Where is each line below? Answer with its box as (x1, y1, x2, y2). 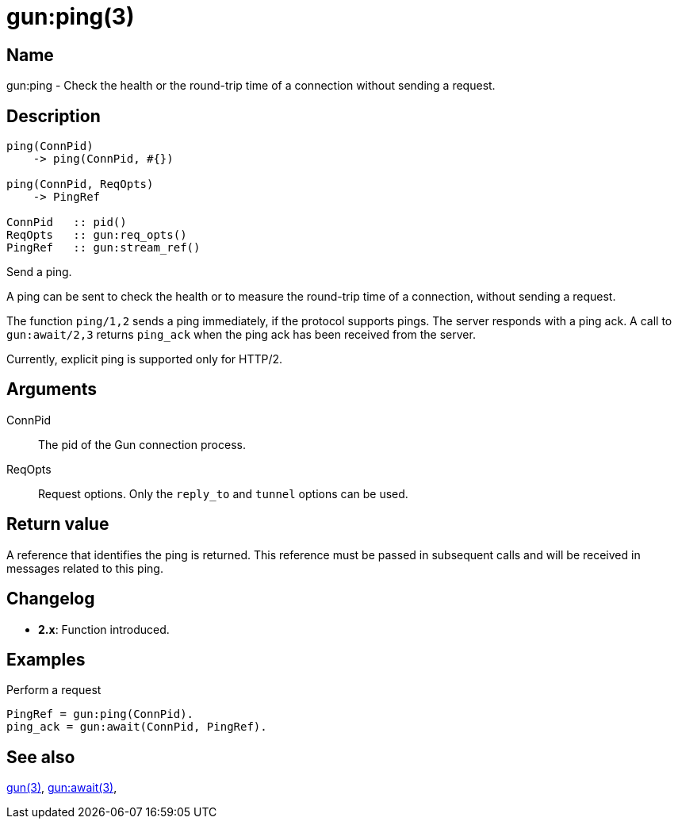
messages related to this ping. (6, 561, 163, 575)
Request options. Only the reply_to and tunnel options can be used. (38, 486, 408, 501)
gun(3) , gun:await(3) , (6, 781, 117, 795)
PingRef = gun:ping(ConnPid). (6, 708, 194, 721)
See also (6, 746, 75, 767)
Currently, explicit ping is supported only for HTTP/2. (6, 352, 283, 366)
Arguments (6, 379, 98, 400)
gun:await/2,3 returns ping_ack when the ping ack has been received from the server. (6, 328, 476, 342)
